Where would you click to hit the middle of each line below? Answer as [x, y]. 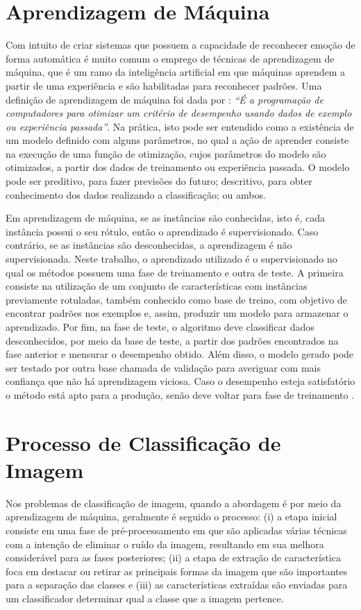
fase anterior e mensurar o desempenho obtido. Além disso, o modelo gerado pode [180, 354]
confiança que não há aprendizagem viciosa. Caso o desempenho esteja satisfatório [180, 381]
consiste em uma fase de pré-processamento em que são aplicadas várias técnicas [176, 530]
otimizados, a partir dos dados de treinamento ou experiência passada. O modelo [178, 167]
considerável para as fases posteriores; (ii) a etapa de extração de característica [173, 558]
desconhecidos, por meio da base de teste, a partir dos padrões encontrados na [172, 340]
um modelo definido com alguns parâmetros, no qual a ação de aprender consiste [177, 140]
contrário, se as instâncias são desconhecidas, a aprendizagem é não [149, 245]
